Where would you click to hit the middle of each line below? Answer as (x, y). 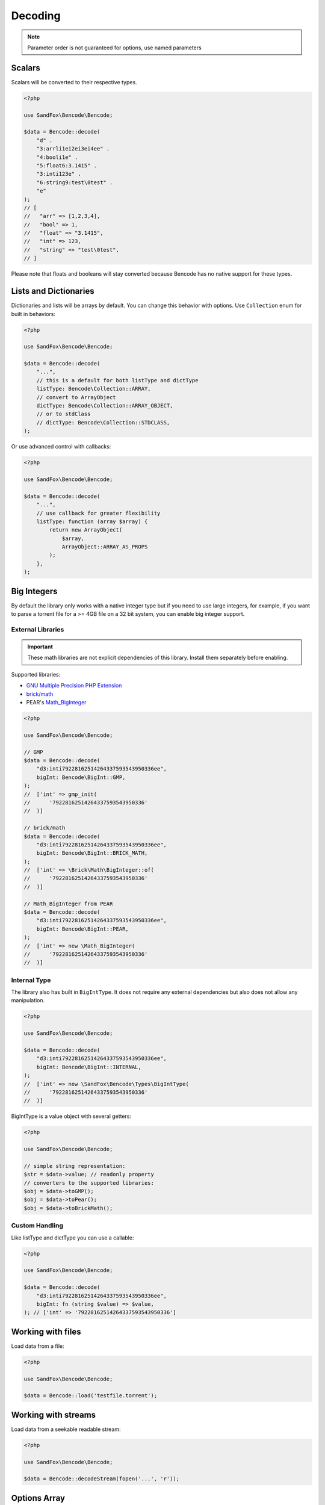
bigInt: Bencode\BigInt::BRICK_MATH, (92, 853)
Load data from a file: (38, 1346)
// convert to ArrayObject (76, 397)
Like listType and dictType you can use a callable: (73, 1238)
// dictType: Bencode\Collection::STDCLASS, (103, 422)
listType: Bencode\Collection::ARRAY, (94, 389)
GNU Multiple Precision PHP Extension (74, 686)
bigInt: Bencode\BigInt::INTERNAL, (89, 1067)
